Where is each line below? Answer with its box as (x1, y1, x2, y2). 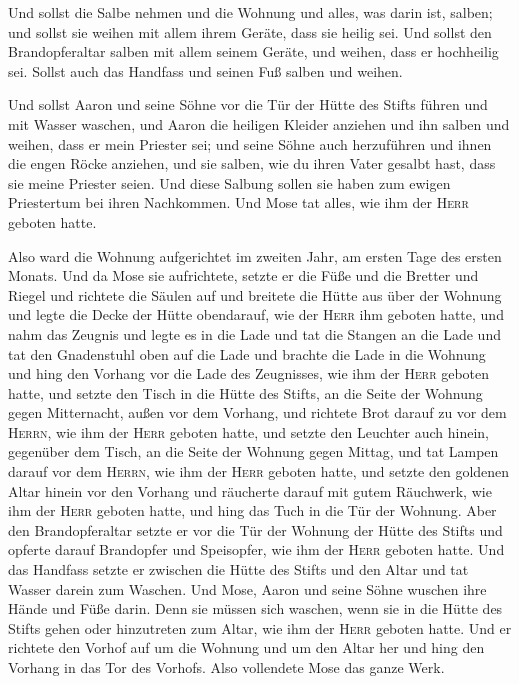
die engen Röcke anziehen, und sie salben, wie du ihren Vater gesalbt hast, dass (8, 153, 496, 174)
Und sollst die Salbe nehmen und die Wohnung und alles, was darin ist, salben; (8, 2, 493, 22)
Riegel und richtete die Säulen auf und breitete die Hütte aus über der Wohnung (8, 284, 502, 305)
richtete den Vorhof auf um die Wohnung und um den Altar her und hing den (8, 637, 485, 658)
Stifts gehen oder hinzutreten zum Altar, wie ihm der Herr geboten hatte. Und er (8, 617, 512, 638)
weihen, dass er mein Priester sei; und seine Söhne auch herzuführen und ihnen (8, 133, 492, 154)
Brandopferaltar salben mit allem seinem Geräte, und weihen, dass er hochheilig (8, 41, 499, 62)
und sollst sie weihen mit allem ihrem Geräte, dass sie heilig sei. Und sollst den (8, 21, 492, 42)
